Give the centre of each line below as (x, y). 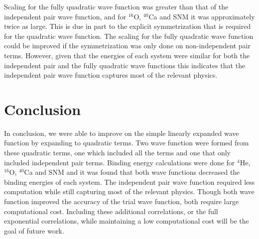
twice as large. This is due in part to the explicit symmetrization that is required (128, 26)
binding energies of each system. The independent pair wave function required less (129, 181)
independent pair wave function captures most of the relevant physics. (111, 75)
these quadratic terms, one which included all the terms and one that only (117, 153)
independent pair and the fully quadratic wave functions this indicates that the (125, 65)
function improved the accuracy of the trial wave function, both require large (122, 201)
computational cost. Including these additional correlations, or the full (111, 211)
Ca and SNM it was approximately (202, 16)
